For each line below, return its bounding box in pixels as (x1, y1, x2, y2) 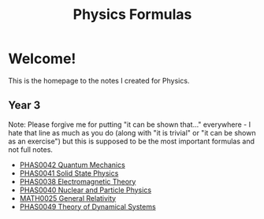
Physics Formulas (73, 6, 192, 24)
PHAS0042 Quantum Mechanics (19, 160, 126, 169)
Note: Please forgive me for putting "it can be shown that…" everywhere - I (8, 120, 251, 129)
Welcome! (8, 50, 76, 68)
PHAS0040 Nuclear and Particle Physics (19, 185, 152, 195)
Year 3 (8, 98, 41, 112)
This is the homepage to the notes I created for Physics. (8, 76, 190, 85)
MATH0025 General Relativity (19, 193, 117, 202)
